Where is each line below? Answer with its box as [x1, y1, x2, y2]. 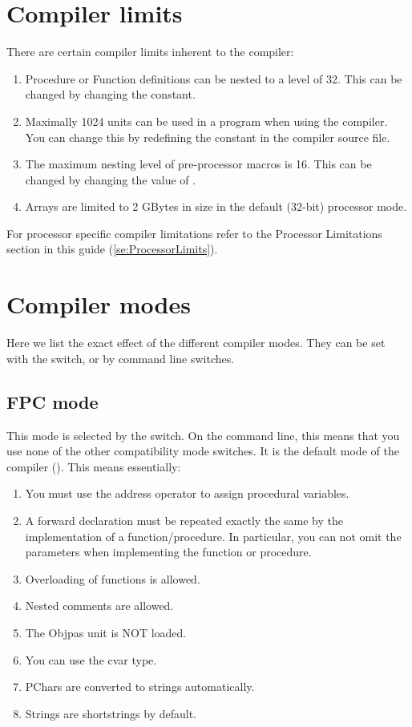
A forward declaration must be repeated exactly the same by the [25, 511, 343, 528]
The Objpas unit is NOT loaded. [25, 624, 187, 640]
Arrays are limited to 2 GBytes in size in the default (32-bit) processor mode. [25, 198, 407, 215]
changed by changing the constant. [25, 86, 196, 103]
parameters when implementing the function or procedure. [25, 543, 312, 560]
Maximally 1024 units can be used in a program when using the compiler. [25, 112, 388, 129]
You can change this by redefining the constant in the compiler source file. [25, 128, 390, 145]
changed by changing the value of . [25, 171, 196, 188]
